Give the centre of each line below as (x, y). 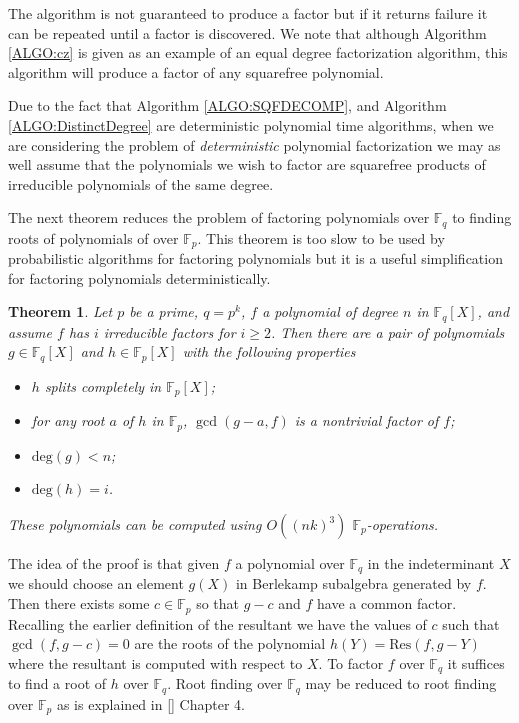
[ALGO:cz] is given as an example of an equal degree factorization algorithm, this (258, 52)
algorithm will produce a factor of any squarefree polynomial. (196, 71)
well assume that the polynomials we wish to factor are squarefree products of (247, 164)
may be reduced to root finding (401, 683)
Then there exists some (79, 603)
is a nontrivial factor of (366, 420)
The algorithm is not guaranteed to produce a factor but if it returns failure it (248, 13)
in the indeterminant (431, 563)
